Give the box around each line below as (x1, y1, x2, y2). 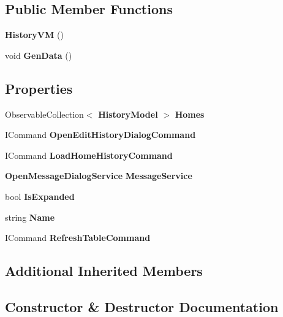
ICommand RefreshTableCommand (5, 231, 151, 244)
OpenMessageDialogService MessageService (5, 169, 192, 182)
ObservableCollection (5, 107, 84, 120)
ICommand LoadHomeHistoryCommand (5, 148, 173, 161)
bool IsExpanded (5, 189, 75, 202)
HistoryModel (98, 107, 158, 120)
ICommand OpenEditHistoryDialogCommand (5, 128, 196, 141)
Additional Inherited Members (5, 261, 203, 280)
